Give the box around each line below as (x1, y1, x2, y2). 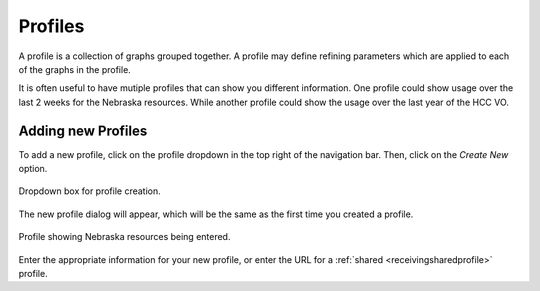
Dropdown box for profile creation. (18, 185, 162, 197)
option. (18, 163, 48, 175)
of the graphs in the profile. (18, 63, 132, 75)
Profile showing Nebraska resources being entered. (18, 231, 231, 243)
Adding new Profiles (18, 122, 148, 139)
